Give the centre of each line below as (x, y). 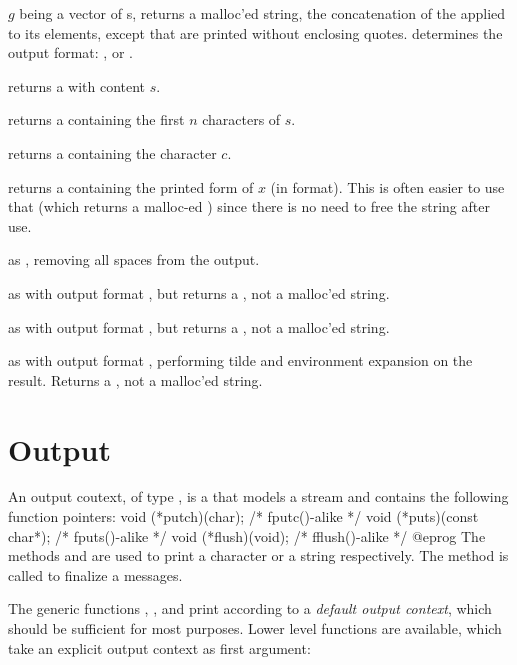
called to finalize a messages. (95, 574)
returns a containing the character (112, 152)
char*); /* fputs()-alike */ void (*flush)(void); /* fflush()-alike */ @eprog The (247, 535)
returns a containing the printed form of (131, 186)
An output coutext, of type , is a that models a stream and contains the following (258, 496)
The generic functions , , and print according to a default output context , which (250, 608)
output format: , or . (70, 52)
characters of (241, 119)
